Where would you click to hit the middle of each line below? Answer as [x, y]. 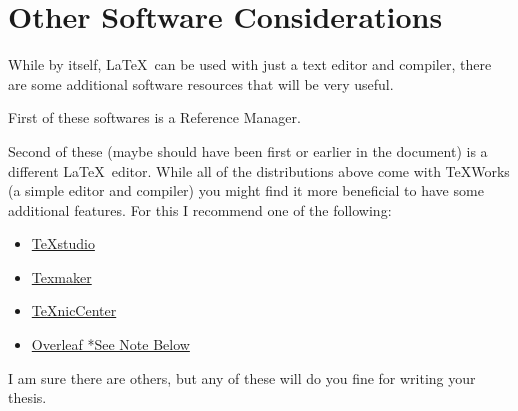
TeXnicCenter [74, 310]
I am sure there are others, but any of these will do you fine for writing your [242, 377]
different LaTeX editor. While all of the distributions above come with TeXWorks [259, 170]
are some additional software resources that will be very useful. [201, 83]
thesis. [27, 397]
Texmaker [61, 276]
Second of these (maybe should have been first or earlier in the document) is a [248, 150]
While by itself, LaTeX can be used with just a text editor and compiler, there [250, 64]
